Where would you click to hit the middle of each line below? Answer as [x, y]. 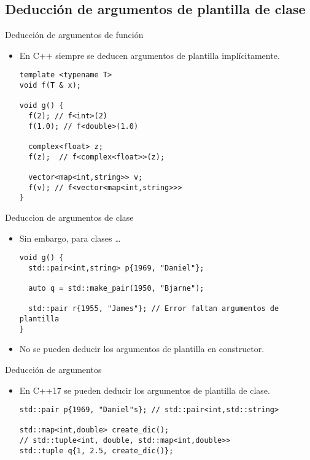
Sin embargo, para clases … [70, 238]
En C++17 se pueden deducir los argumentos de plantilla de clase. [145, 390]
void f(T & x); [50, 86]
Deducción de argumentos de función [74, 35]
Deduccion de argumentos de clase [69, 217]
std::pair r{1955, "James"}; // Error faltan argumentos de [154, 309]
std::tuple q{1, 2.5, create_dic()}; [96, 450]
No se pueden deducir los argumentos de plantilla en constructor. [142, 349]
